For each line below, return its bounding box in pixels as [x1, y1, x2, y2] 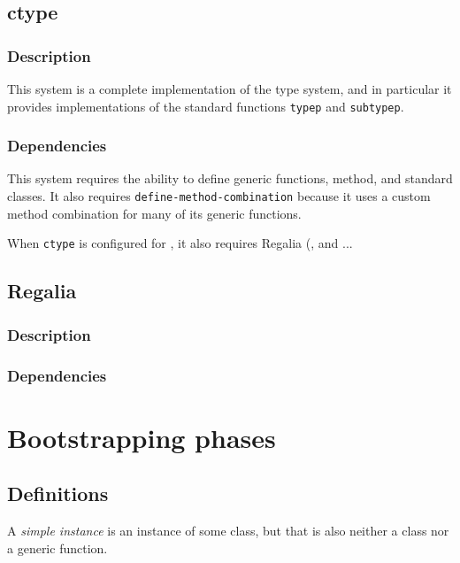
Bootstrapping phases [7, 419, 276, 455]
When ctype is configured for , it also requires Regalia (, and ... [7, 234, 353, 252]
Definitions [7, 480, 109, 507]
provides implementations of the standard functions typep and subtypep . [7, 96, 404, 115]
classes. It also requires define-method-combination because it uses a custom [7, 187, 431, 205]
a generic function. [7, 538, 108, 557]
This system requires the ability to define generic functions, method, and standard [7, 169, 453, 188]
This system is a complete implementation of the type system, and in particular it [7, 80, 452, 97]
